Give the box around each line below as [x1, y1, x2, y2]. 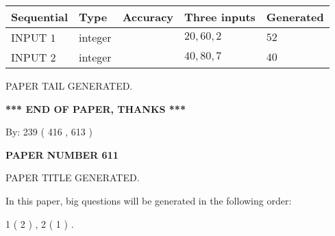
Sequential [11, 9, 69, 25]
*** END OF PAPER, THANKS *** [5, 101, 186, 116]
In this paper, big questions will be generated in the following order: [5, 193, 292, 207]
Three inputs [184, 9, 256, 25]
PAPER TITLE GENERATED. [5, 170, 140, 185]
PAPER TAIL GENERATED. [5, 79, 133, 92]
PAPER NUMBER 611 [5, 147, 119, 161]
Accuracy [122, 9, 174, 25]
